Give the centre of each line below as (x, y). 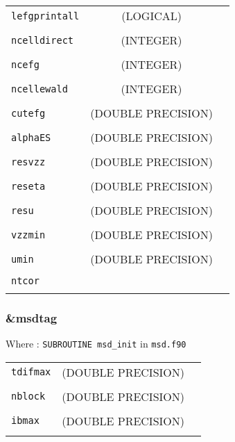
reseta (28, 186)
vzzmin (28, 235)
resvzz (28, 162)
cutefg (28, 113)
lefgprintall (45, 16)
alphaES (31, 137)
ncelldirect (43, 40)
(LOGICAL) (151, 16)
